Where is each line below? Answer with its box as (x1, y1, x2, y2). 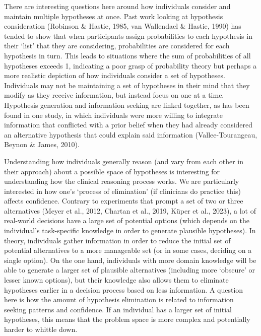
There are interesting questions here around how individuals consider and (4, 1, 231, 11)
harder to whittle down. (4, 324, 78, 334)
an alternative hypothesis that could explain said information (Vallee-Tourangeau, (4, 129, 257, 140)
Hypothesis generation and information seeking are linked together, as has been (4, 99, 249, 110)
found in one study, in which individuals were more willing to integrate (4, 109, 223, 120)
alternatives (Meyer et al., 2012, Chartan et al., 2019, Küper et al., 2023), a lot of (4, 205, 256, 216)
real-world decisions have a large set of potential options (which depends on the (4, 215, 249, 226)
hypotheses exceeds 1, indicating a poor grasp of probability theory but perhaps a (4, 60, 257, 71)
